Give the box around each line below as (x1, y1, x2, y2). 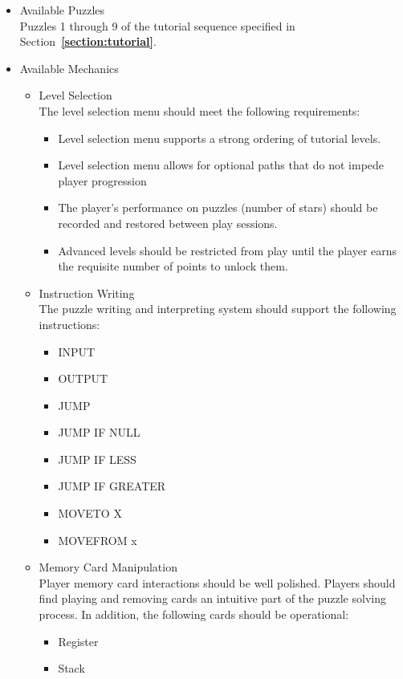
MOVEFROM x (58, 531, 137, 548)
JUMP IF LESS (58, 450, 136, 467)
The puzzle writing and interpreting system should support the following (39, 300, 397, 317)
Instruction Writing (39, 284, 135, 301)
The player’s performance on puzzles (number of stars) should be (58, 199, 378, 216)
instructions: (39, 315, 100, 332)
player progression (58, 172, 147, 189)
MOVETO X (58, 505, 122, 522)
